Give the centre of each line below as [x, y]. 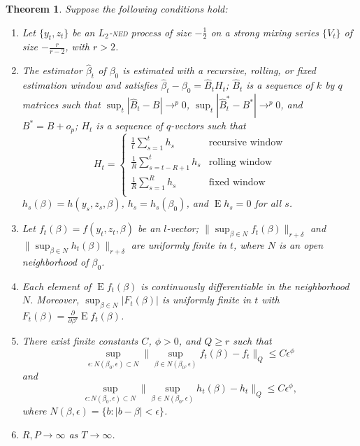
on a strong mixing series [265, 32]
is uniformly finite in [207, 300]
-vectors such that [208, 125]
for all [268, 203]
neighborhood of [55, 261]
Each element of [57, 286]
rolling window [240, 162]
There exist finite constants [80, 341]
